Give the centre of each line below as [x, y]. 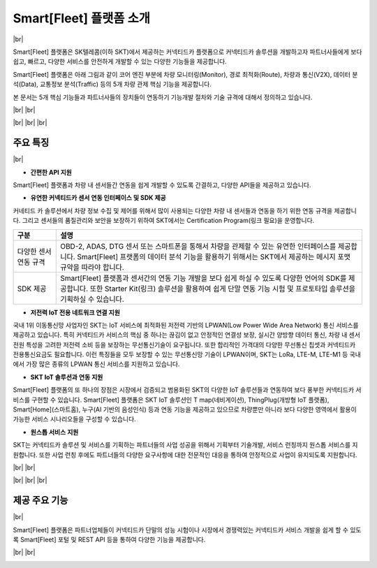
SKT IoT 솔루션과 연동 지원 [67, 377]
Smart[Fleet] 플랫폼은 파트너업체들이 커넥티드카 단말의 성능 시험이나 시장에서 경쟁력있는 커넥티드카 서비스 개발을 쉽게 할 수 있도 [187, 530]
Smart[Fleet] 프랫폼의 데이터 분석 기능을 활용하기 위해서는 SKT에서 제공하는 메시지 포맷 [214, 256]
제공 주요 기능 [40, 501]
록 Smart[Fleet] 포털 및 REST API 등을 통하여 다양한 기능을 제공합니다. [109, 540]
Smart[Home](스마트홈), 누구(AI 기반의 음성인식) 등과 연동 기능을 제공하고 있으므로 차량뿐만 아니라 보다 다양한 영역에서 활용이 [185, 409]
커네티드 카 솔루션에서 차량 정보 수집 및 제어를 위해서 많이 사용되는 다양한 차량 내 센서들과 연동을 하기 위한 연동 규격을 [173, 210]
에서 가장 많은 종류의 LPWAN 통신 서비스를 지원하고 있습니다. [96, 364]
